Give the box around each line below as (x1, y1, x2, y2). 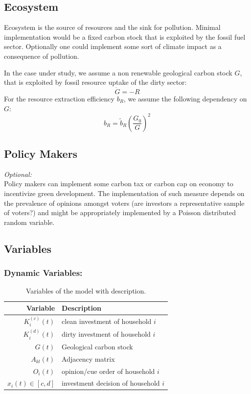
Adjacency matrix (62, 353, 115, 364)
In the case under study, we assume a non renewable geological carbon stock (4, 67, 232, 77)
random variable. (4, 217, 55, 227)
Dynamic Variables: (4, 267, 83, 279)
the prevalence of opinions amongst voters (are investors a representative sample (4, 197, 245, 208)
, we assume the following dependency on (123, 93, 247, 103)
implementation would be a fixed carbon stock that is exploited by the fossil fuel (4, 31, 246, 42)
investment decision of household (62, 378, 160, 388)
